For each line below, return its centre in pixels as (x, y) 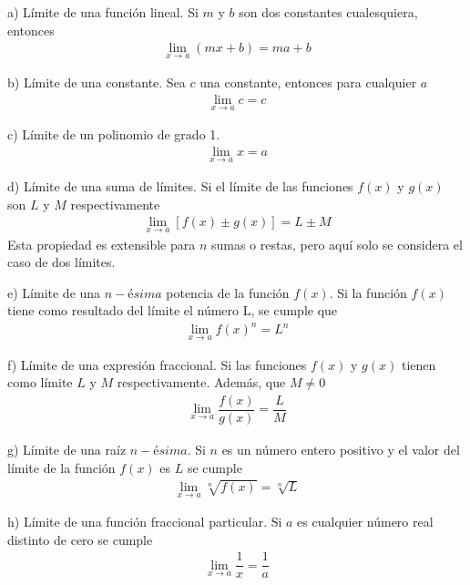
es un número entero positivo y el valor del (341, 449)
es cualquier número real (365, 522)
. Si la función (368, 292)
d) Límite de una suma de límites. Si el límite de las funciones (180, 186)
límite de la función (61, 467)
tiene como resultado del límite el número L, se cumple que (173, 310)
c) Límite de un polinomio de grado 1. (114, 134)
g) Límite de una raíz (67, 449)
